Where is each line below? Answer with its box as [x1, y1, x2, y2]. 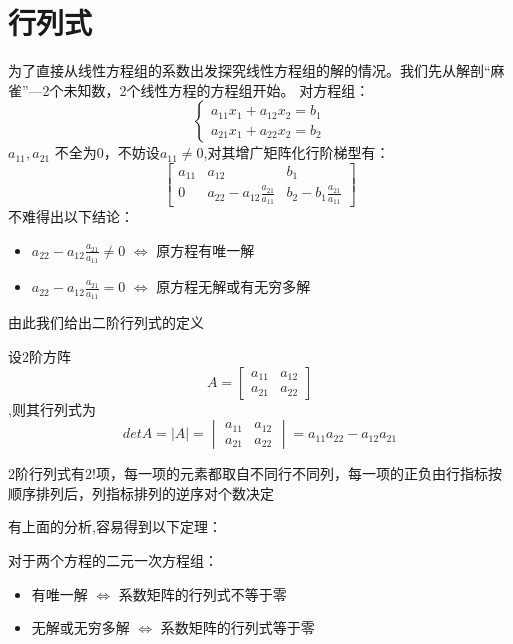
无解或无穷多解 [31, 617, 130, 638]
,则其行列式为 [8, 398, 96, 419]
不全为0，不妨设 [54, 142, 160, 163]
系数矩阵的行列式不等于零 [118, 583, 287, 604]
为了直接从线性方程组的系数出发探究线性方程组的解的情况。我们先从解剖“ [8, 60, 491, 81]
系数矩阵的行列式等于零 [160, 617, 315, 638]
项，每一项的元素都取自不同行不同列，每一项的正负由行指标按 [95, 463, 502, 484]
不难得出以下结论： [8, 206, 134, 227]
